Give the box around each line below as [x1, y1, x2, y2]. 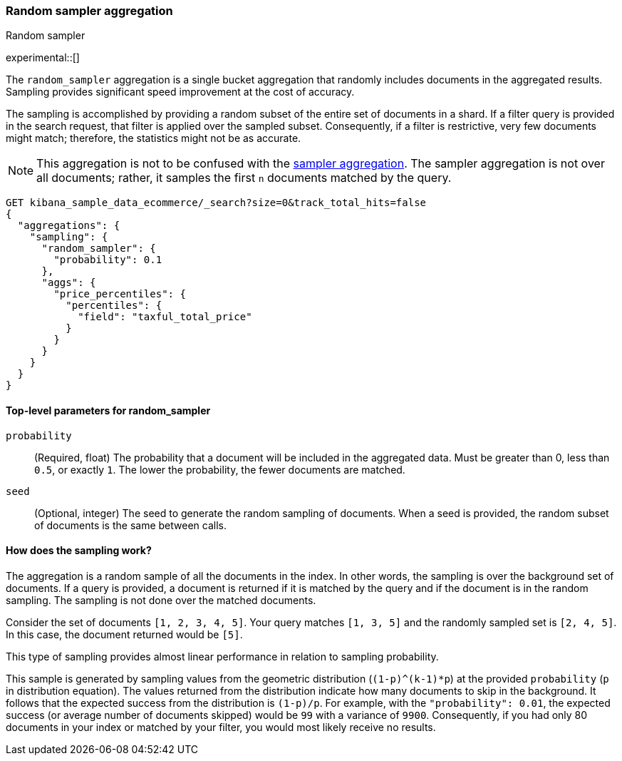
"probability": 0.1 [53, 254, 162, 266]
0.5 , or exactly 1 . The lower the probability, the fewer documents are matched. [34, 463, 405, 476]
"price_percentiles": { [53, 288, 186, 300]
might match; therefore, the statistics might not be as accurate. [6, 132, 301, 145]
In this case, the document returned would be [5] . [6, 628, 243, 640]
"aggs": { [41, 277, 96, 289]
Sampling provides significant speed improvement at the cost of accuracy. [6, 86, 355, 98]
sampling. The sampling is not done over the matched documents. [6, 593, 316, 606]
